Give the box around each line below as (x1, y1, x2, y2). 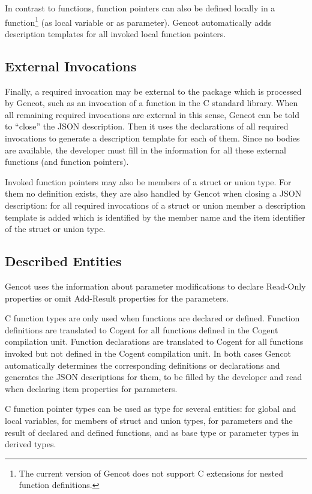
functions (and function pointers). (5, 155, 129, 168)
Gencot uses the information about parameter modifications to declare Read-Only (5, 279, 306, 292)
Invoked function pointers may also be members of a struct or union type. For (5, 175, 292, 188)
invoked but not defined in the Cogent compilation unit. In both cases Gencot (5, 347, 292, 359)
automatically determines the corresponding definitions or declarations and (5, 359, 280, 371)
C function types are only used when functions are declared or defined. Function (5, 312, 300, 324)
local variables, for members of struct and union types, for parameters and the (5, 414, 293, 426)
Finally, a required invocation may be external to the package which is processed (5, 85, 302, 97)
